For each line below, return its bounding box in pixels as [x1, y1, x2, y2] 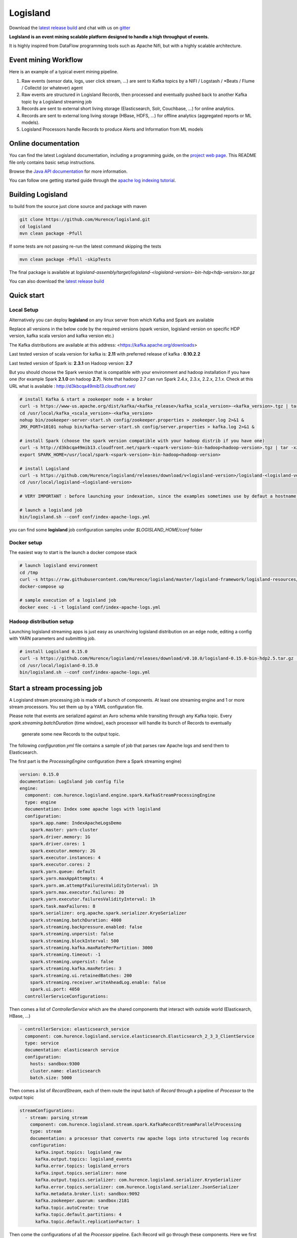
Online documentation [9, 139, 80, 148]
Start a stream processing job [9, 684, 102, 692]
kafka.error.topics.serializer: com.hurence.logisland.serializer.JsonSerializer [35, 1184, 239, 1189]
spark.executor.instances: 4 [30, 855, 101, 860]
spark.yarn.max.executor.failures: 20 [30, 889, 124, 895]
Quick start [9, 291, 45, 300]
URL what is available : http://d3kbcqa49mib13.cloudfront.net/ [9, 383, 136, 389]
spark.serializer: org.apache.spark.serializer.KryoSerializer [30, 910, 187, 916]
